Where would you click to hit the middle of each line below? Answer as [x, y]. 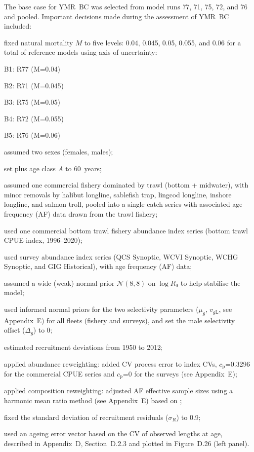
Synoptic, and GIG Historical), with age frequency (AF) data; [98, 266]
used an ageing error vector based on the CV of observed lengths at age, [113, 433]
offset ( [15, 330]
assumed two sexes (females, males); [59, 151]
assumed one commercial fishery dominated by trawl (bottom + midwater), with [126, 185]
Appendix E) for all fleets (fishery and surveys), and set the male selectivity [120, 320]
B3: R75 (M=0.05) [32, 102]
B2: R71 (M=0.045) [34, 85]
